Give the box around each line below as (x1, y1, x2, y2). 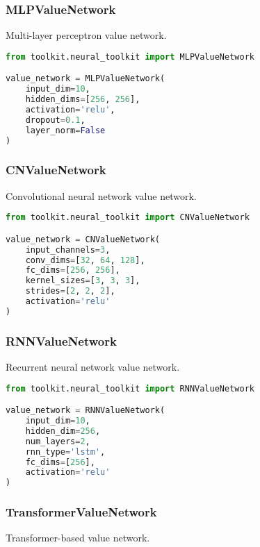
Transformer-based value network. (6, 530, 150, 545)
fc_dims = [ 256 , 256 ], (25, 265, 120, 276)
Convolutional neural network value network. (6, 188, 197, 203)
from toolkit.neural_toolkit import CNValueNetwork (6, 212, 250, 223)
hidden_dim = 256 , (25, 426, 101, 436)
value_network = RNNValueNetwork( (6, 405, 165, 416)
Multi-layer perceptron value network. (6, 28, 167, 42)
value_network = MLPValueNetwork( (6, 74, 165, 84)
